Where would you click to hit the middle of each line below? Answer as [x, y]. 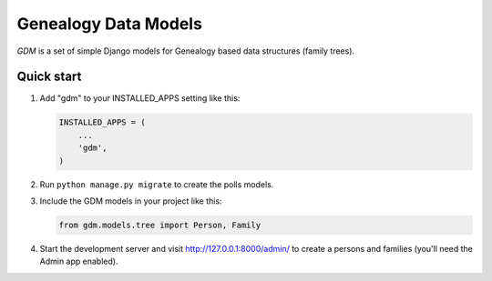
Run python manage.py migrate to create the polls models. [157, 184]
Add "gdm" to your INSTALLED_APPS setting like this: [140, 98]
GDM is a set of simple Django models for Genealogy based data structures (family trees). [186, 51]
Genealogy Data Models [109, 24]
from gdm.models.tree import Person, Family [160, 225]
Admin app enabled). [79, 261]
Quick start [49, 77]
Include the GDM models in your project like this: [131, 201]
